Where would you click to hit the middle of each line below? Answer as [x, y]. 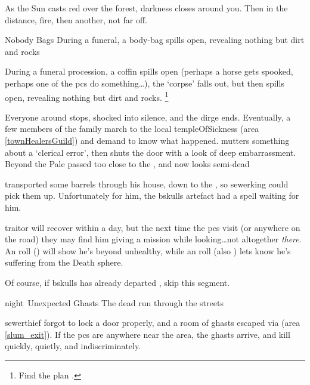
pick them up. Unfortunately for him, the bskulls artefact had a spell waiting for [152, 195]
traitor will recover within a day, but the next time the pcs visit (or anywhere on [153, 227]
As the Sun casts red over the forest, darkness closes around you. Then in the [146, 8]
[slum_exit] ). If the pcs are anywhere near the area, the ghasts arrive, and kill [148, 334]
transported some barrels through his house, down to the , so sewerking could [147, 184]
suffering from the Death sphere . [64, 262]
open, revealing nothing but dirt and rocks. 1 [87, 96]
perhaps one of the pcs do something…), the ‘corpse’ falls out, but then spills [145, 83]
